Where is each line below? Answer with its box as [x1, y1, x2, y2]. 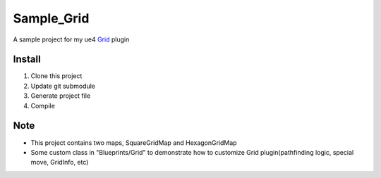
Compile [30, 101, 56, 110]
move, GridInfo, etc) [30, 158, 89, 167]
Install [13, 53, 42, 65]
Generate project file [30, 91, 91, 100]
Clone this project [30, 72, 83, 80]
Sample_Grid [13, 11, 90, 26]
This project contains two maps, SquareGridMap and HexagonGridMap [30, 138, 237, 147]
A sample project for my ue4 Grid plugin [13, 35, 130, 44]
